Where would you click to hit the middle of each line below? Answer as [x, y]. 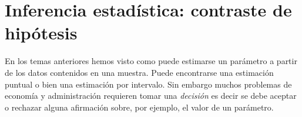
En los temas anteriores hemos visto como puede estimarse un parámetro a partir [151, 61]
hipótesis [41, 33]
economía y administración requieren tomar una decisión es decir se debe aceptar [151, 96]
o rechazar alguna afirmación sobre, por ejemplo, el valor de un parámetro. [139, 107]
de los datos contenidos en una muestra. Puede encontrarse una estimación [139, 72]
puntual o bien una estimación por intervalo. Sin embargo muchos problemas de [148, 84]
